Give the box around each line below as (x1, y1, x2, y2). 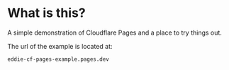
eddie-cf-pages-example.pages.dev (7, 55, 110, 63)
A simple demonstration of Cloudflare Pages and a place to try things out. (7, 28, 222, 37)
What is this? (7, 5, 86, 21)
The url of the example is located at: (7, 42, 113, 50)
